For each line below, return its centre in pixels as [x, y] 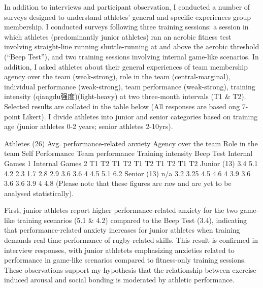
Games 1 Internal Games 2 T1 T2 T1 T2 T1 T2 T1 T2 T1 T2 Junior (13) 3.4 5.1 [131, 163]
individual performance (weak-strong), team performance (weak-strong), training [130, 86]
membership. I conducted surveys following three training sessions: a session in [126, 27]
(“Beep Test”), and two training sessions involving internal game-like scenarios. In [131, 56]
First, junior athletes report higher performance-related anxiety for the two [121, 210]
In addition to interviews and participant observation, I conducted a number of [127, 7]
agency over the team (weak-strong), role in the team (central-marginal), [117, 76]
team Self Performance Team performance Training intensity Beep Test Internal [128, 153]
